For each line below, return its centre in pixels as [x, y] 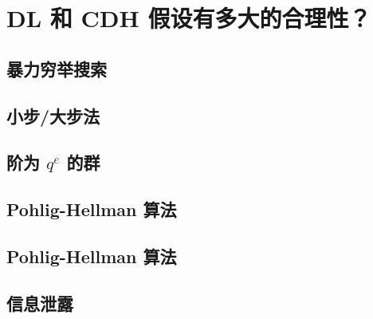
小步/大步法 [53, 115]
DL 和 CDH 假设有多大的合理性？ [189, 18]
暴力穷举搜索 [57, 68]
